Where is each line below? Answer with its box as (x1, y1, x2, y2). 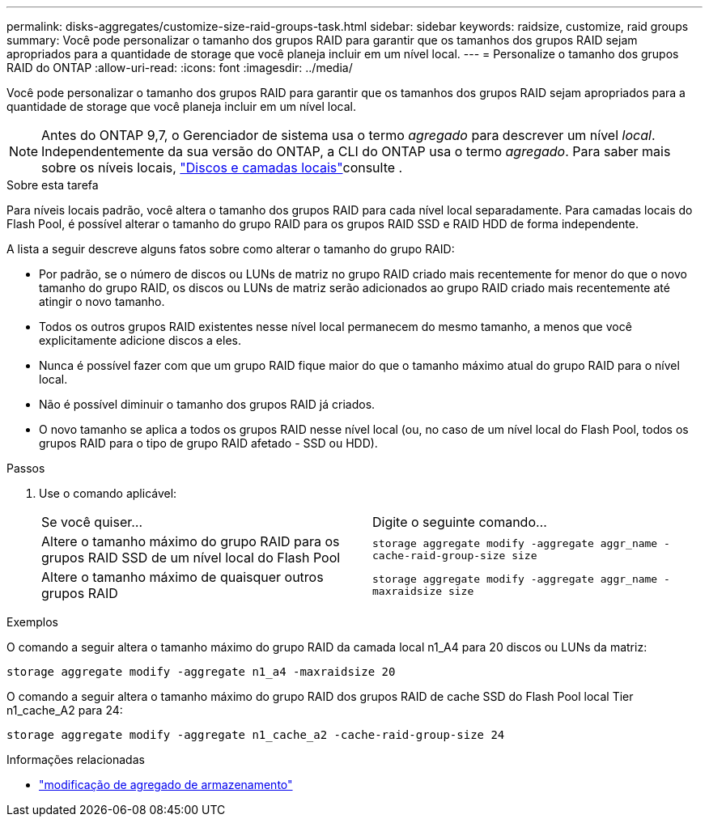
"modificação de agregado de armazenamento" (39, 778, 293, 791)
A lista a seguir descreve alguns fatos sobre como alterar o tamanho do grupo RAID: (6, 242, 455, 256)
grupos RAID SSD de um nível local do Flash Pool (41, 549, 341, 566)
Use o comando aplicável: (39, 486, 177, 500)
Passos (6, 461, 45, 475)
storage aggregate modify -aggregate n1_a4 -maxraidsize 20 (6, 665, 396, 678)
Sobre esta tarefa (6, 178, 99, 192)
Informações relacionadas (6, 753, 145, 766)
